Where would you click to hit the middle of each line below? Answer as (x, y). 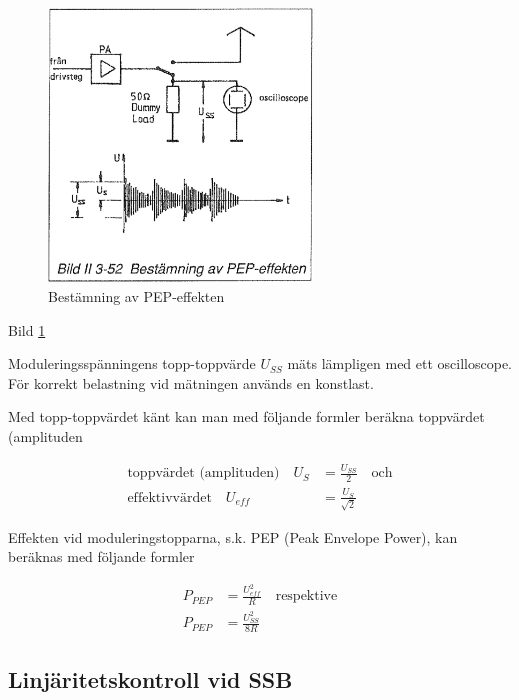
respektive (306, 596)
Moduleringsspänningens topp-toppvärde (132, 363)
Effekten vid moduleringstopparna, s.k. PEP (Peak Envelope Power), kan (233, 536)
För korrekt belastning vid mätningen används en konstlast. (191, 382)
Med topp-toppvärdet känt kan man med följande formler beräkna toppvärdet (246, 416)
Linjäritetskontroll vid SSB (150, 678)
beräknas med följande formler (101, 556)
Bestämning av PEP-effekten (136, 296)
